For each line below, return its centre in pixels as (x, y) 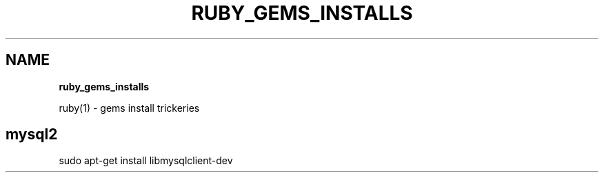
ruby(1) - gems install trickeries (129, 108)
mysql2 (32, 135)
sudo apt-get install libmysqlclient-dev (146, 161)
